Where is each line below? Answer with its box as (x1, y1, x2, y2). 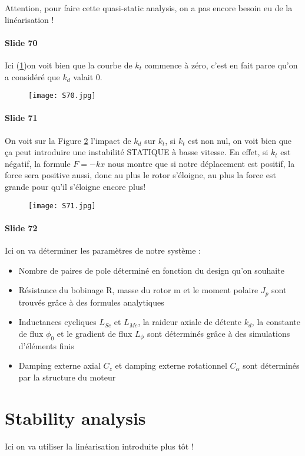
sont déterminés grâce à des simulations (147, 327, 290, 339)
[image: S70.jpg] (28, 91, 96, 100)
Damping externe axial (18, 359, 101, 372)
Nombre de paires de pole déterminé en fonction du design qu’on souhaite (18, 264, 284, 276)
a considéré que (5, 70, 60, 83)
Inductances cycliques (18, 316, 97, 328)
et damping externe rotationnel (115, 359, 227, 372)
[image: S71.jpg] (28, 201, 96, 210)
